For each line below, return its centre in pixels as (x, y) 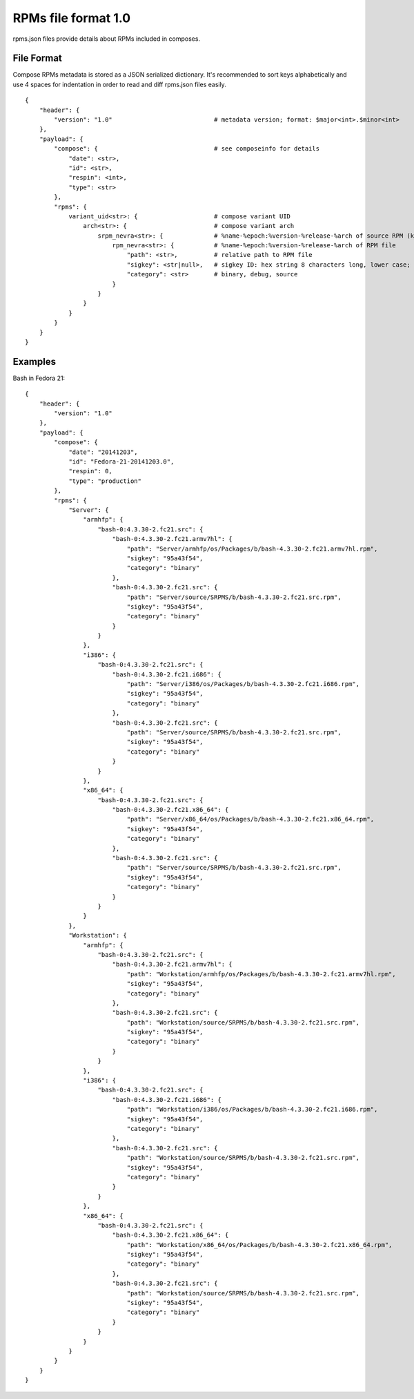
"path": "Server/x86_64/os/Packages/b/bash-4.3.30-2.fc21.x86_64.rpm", (250, 819)
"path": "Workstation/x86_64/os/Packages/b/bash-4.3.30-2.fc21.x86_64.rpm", (259, 1245)
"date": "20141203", (103, 452)
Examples (34, 362)
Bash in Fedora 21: (39, 378)
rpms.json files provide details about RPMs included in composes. (106, 39)
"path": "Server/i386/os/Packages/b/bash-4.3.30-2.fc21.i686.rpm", (243, 684)
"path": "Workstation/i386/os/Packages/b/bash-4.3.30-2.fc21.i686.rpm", (252, 1110)
